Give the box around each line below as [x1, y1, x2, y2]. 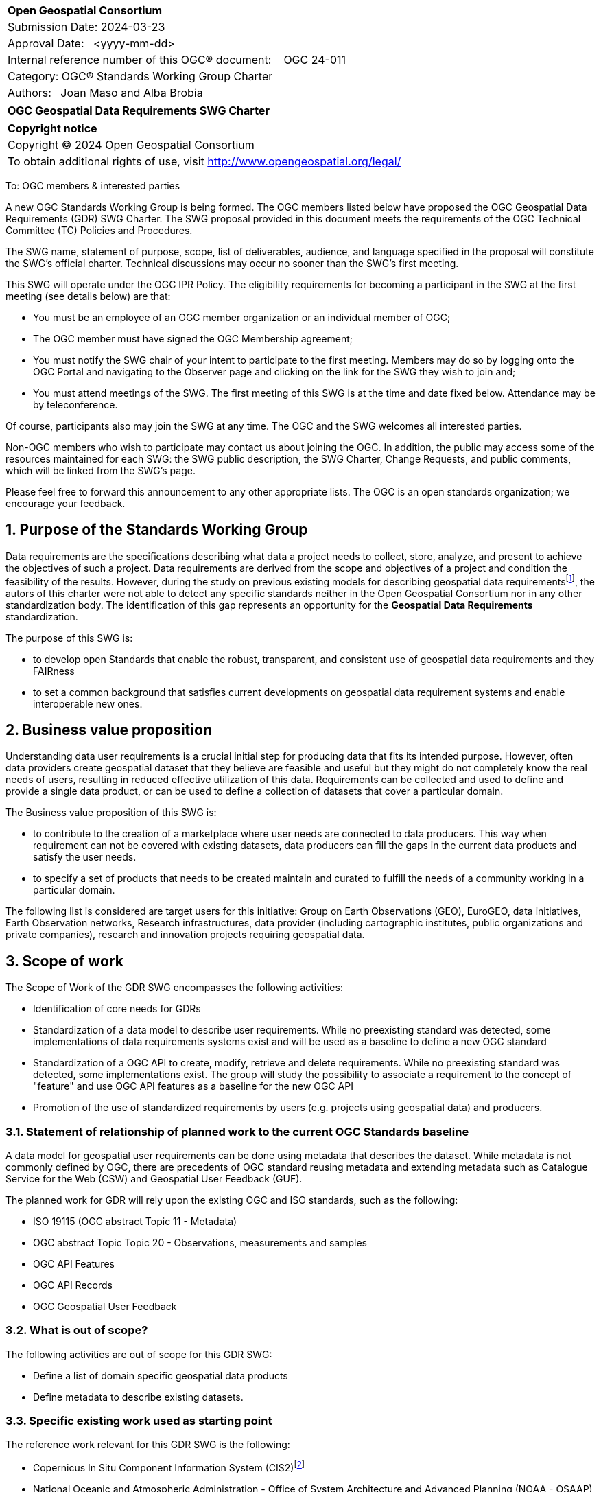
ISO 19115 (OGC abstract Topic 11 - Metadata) [33, 1215, 237, 1227]
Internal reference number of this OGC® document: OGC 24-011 [8, 53, 346, 67]
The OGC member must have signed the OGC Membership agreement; [33, 333, 353, 345]
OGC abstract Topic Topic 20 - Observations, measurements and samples [33, 1236, 367, 1248]
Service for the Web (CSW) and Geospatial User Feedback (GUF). [5, 1172, 303, 1185]
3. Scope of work [5, 952, 123, 970]
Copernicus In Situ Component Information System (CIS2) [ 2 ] [33, 1460, 305, 1474]
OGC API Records [33, 1279, 113, 1291]
